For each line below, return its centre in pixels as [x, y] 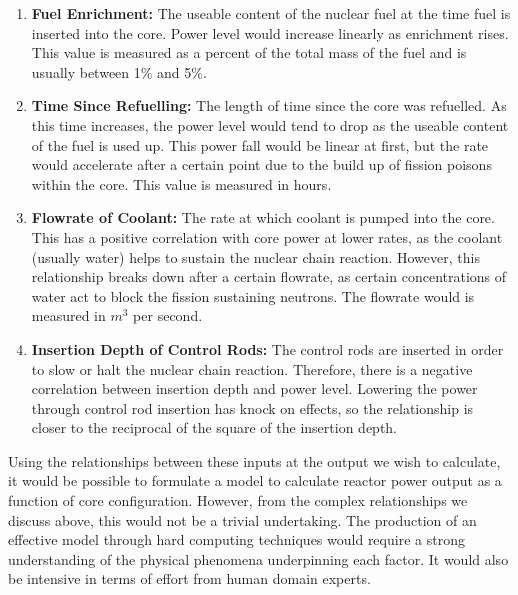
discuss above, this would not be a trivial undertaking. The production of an [242, 519]
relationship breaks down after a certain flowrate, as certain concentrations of [269, 276]
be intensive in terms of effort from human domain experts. [189, 578]
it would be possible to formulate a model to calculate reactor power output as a [255, 480]
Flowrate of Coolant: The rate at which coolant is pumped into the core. [263, 217]
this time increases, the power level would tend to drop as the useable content [270, 124]
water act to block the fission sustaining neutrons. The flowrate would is [253, 295]
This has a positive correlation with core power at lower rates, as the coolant [267, 236]
